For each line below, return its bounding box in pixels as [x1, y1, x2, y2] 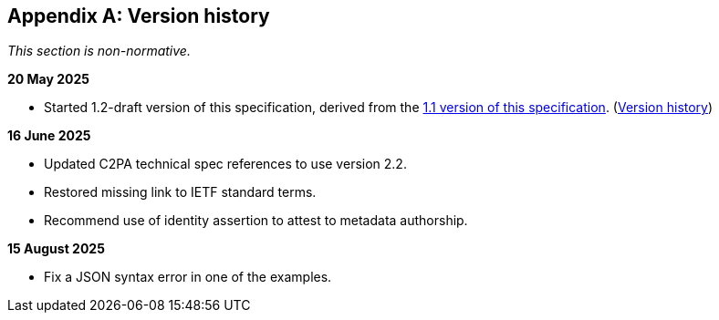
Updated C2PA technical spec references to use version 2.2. [44, 156, 407, 172]
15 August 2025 [7, 241, 105, 257]
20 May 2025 [7, 71, 90, 88]
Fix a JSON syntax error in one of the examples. [44, 269, 332, 285]
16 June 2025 [7, 128, 91, 144]
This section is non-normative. [7, 43, 191, 59]
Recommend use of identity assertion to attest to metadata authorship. [44, 212, 468, 229]
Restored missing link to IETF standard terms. [44, 184, 317, 201]
